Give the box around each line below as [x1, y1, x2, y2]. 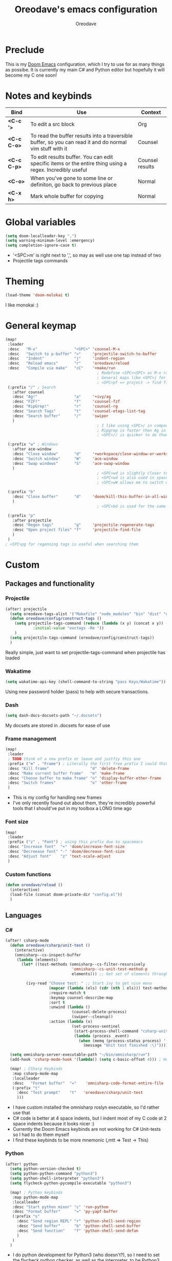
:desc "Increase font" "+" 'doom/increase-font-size [7, 844, 125, 850]
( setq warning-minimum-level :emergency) [5, 238, 95, 243]
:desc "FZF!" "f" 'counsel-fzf [12, 399, 120, 404]
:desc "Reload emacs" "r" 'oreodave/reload [7, 361, 130, 366]
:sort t [49, 1000, 66, 1005]
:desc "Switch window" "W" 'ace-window [12, 456, 118, 461]
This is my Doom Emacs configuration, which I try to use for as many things [5, 61, 165, 67]
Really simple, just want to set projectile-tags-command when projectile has [5, 649, 165, 655]
